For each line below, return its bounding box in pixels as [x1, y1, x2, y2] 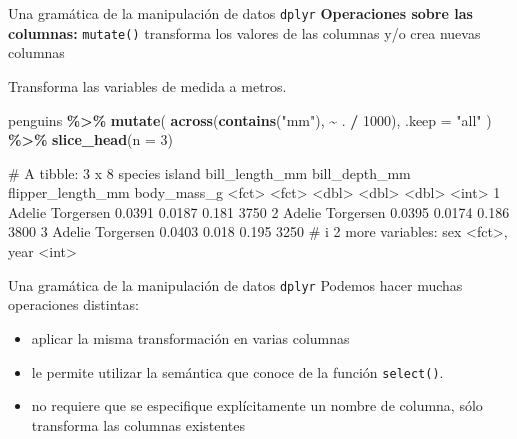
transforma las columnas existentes [31, 414, 245, 435]
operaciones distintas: [8, 294, 139, 315]
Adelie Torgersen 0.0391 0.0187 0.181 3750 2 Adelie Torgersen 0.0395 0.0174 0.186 [8, 201, 510, 222]
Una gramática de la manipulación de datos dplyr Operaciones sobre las [8, 3, 473, 23]
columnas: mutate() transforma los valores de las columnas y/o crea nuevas [8, 22, 481, 43]
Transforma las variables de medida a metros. [8, 75, 287, 96]
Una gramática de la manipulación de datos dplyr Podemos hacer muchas [8, 274, 463, 295]
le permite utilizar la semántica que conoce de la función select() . [31, 361, 444, 382]
